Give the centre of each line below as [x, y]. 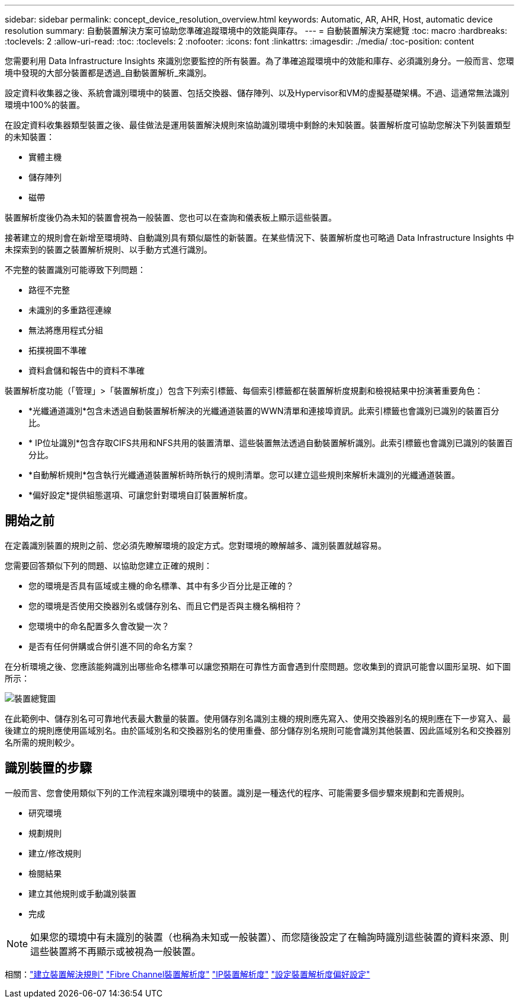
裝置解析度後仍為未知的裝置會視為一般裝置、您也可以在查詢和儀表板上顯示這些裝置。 [171, 217]
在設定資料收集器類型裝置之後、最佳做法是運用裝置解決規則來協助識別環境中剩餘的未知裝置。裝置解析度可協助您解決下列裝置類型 [258, 125]
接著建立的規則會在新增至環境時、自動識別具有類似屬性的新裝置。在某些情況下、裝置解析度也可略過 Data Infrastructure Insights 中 [259, 238]
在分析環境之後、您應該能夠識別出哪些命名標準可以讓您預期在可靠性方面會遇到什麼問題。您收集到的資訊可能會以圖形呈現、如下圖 [258, 666]
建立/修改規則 [55, 853]
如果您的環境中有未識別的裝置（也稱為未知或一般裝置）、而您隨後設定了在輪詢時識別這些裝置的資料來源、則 [270, 937]
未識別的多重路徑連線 [70, 310]
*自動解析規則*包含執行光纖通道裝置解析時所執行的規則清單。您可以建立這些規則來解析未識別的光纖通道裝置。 [244, 475]
